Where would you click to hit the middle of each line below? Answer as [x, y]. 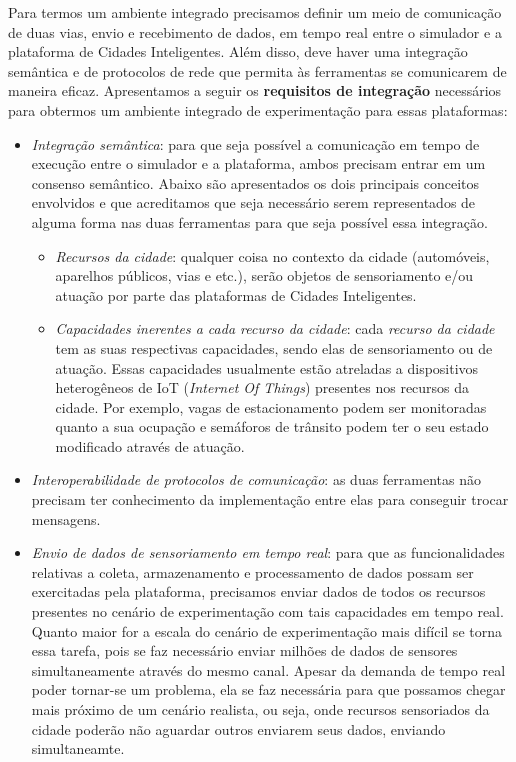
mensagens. [66, 518]
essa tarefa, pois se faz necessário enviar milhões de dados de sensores [244, 650]
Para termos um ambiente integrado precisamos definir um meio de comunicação [255, 12]
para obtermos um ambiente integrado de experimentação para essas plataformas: [258, 109]
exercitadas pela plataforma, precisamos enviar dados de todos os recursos [258, 591]
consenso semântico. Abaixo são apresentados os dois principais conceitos [255, 182]
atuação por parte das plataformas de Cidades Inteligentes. [236, 294]
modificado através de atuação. [150, 445]
